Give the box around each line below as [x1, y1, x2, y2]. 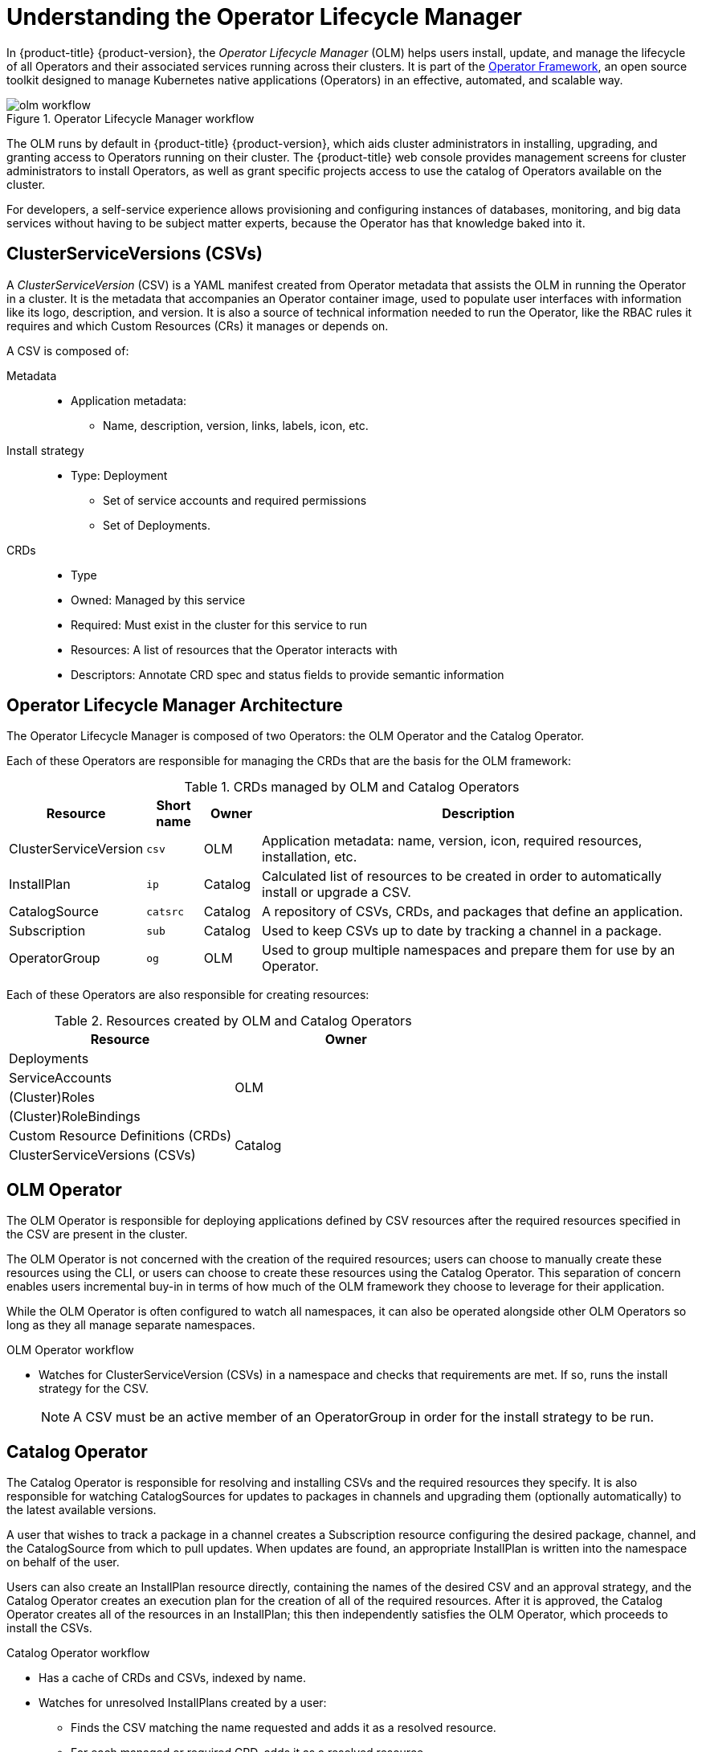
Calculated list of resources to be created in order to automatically [262, 868, 662, 885]
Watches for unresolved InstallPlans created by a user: [39, 1696, 327, 1710]
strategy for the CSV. [39, 1382, 149, 1396]
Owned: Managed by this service [71, 592, 246, 607]
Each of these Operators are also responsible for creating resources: [6, 988, 369, 1002]
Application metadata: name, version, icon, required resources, [262, 833, 643, 849]
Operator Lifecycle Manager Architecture [6, 695, 343, 716]
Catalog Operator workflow [6, 1646, 150, 1660]
